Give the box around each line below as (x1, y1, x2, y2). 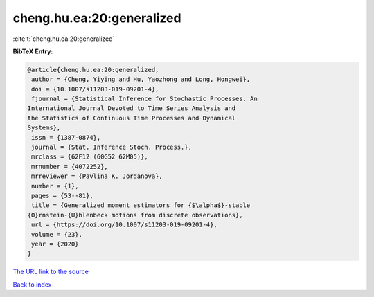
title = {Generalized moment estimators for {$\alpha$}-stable (31, 201, 251, 209)
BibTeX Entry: (12, 47, 53, 55)
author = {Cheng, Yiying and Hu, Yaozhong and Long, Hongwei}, (31, 75, 251, 83)
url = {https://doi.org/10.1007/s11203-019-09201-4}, (31, 221, 217, 228)
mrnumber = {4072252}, (31, 163, 109, 170)
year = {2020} (31, 240, 79, 248)
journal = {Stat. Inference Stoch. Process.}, (31, 143, 192, 152)
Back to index (12, 280, 52, 289)
